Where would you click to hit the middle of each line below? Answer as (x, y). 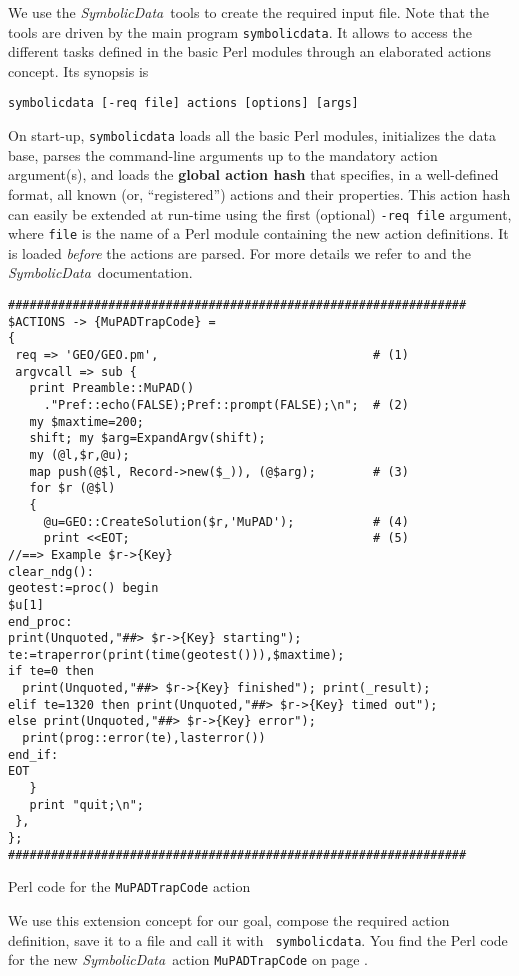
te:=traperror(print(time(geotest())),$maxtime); (176, 654)
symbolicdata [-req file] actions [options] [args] (183, 103)
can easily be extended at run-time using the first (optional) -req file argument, (260, 213)
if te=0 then (51, 671)
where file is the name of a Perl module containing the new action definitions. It (258, 233)
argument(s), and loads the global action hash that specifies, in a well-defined (253, 174)
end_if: (33, 754)
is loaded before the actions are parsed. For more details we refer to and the (239, 252)
